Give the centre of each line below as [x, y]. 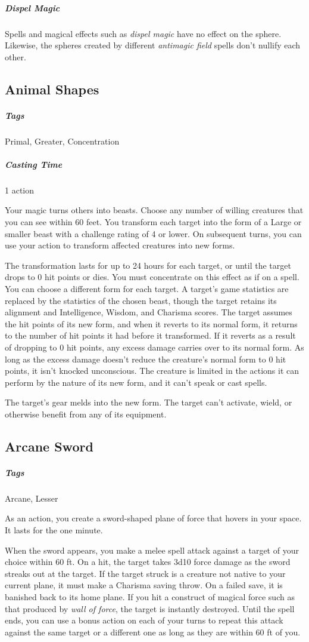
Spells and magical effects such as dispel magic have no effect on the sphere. [143, 33]
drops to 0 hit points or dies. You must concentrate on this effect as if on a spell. [152, 277]
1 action [19, 190]
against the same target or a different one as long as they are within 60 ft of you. [153, 632]
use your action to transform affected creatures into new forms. [120, 245]
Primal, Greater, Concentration [62, 141]
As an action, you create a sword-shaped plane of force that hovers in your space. [153, 518]
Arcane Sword [49, 446]
